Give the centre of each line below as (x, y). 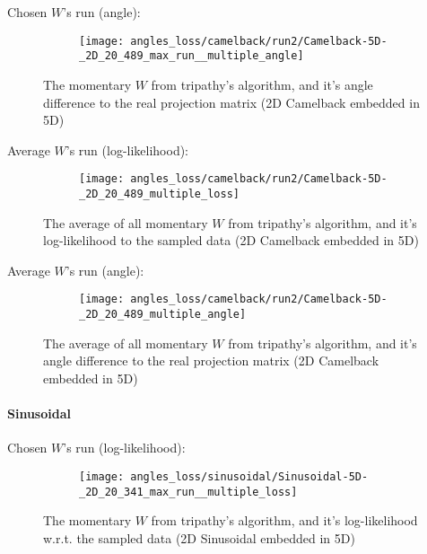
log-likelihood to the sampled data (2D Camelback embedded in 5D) (231, 240)
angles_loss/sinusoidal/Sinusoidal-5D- (249, 476)
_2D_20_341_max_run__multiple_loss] (188, 492)
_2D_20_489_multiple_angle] (163, 315)
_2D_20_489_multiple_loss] (159, 193)
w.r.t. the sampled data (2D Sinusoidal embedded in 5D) (199, 537)
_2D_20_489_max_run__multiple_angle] (192, 56)
